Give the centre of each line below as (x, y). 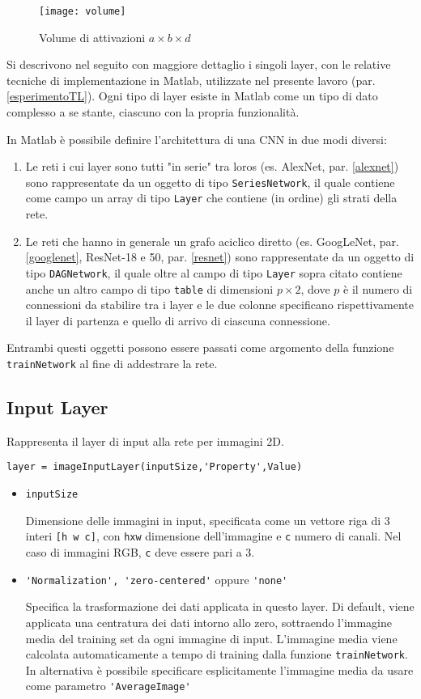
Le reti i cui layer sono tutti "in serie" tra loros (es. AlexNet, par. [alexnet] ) (212, 166)
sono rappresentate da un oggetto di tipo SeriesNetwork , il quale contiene (210, 182)
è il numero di (378, 288)
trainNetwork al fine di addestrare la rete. (112, 363)
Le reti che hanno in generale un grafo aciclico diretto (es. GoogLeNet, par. (212, 241)
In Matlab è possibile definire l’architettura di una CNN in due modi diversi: (197, 139)
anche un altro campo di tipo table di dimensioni (149, 288)
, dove (315, 288)
